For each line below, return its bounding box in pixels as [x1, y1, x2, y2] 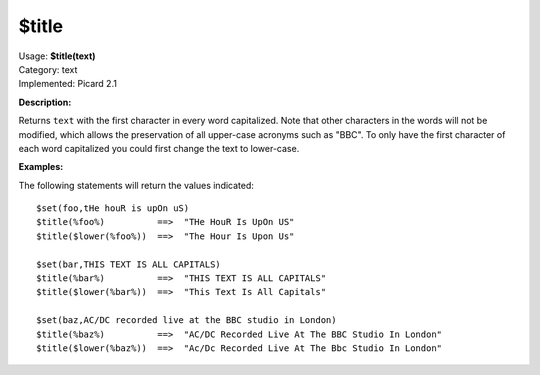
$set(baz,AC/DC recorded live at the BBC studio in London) [36, 315, 337, 326]
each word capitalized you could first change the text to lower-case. [18, 142, 300, 154]
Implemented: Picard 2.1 [18, 78, 117, 90]
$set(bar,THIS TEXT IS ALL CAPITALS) [36, 258, 222, 270]
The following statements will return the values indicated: [18, 179, 255, 191]
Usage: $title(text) [18, 50, 96, 62]
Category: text [18, 63, 78, 75]
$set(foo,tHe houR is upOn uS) [36, 203, 190, 214]
